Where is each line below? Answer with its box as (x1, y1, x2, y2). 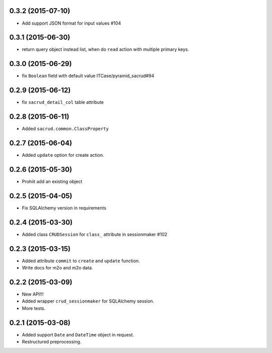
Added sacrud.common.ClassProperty (22, 126, 109, 132)
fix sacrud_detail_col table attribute (22, 99, 104, 105)
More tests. (22, 305, 46, 311)
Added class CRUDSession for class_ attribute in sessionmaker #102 (22, 231, 167, 237)
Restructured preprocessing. (22, 339, 82, 345)
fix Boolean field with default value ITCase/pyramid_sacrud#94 (22, 73, 155, 79)
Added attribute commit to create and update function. (22, 257, 141, 264)
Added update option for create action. (22, 152, 104, 158)
